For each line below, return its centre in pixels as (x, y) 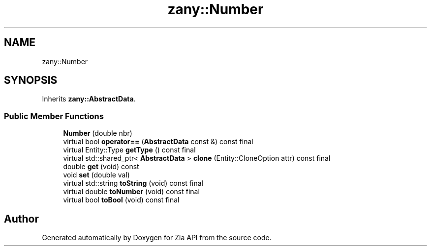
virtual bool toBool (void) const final (121, 200)
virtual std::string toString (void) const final (133, 183)
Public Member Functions (54, 116)
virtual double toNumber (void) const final (131, 192)
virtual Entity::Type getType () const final (129, 150)
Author (21, 219)
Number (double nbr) (98, 133)
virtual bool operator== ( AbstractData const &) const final (158, 142)
